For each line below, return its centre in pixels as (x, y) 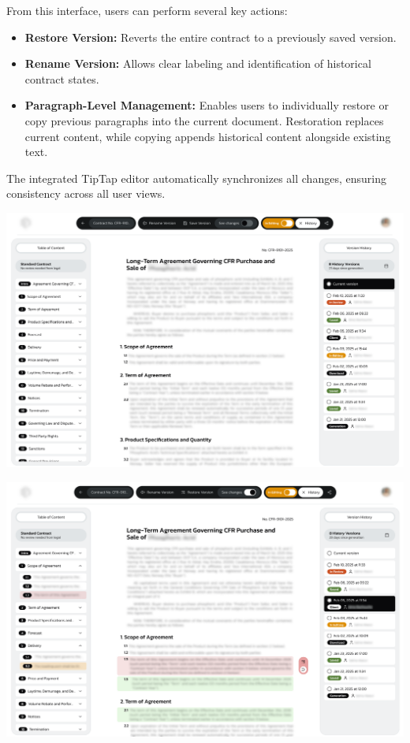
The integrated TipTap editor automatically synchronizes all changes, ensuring (196, 178)
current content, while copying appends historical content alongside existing (208, 136)
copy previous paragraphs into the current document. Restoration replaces (204, 120)
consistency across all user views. (86, 193)
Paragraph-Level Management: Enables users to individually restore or (207, 105)
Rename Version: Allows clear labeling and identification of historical (198, 63)
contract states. (62, 78)
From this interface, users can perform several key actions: (147, 10)
